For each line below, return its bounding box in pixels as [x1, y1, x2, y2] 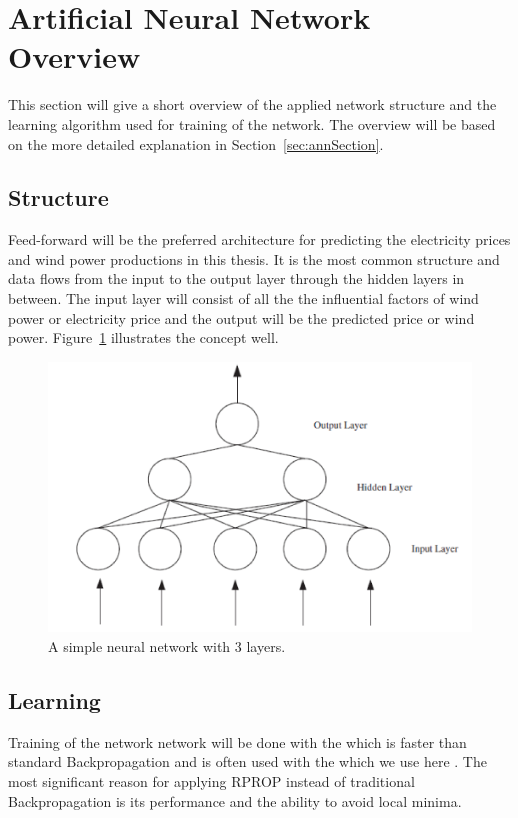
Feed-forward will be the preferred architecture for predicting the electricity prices [8, 229, 511, 250]
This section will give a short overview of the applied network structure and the [8, 94, 497, 115]
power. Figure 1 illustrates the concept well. [8, 327, 279, 348]
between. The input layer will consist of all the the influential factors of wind [8, 288, 479, 309]
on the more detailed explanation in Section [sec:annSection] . [8, 133, 384, 154]
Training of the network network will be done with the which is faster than [8, 731, 467, 752]
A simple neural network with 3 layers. [48, 635, 286, 656]
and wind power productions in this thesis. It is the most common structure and [8, 248, 500, 269]
